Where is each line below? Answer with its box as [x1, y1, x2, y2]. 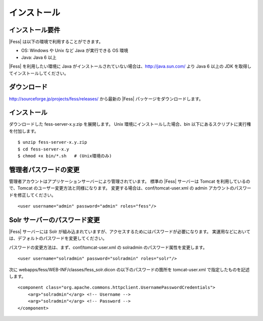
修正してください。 [17, 192, 56, 198]
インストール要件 [9, 26, 60, 34]
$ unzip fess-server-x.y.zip [18, 139, 87, 145]
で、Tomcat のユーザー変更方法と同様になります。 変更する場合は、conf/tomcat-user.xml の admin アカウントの [9, 185, 234, 191]
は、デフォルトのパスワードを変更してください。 [9, 235, 107, 241]
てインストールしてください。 [9, 70, 69, 76]
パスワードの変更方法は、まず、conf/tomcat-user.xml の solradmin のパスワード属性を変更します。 [9, 244, 207, 250]
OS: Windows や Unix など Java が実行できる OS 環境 [21, 48, 129, 54]
